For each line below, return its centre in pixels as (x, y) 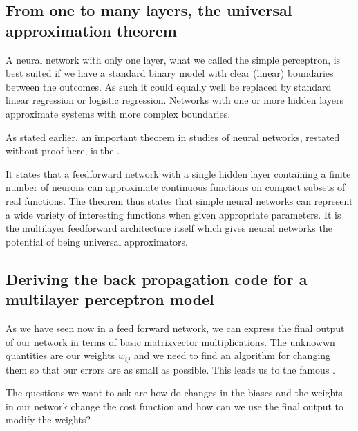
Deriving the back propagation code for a (157, 278)
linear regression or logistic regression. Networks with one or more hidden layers (175, 100)
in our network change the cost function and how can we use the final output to (175, 406)
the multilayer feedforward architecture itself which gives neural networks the (169, 228)
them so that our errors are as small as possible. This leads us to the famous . (170, 369)
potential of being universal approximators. (97, 241)
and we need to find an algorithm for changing (232, 355)
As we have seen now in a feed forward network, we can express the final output (175, 328)
